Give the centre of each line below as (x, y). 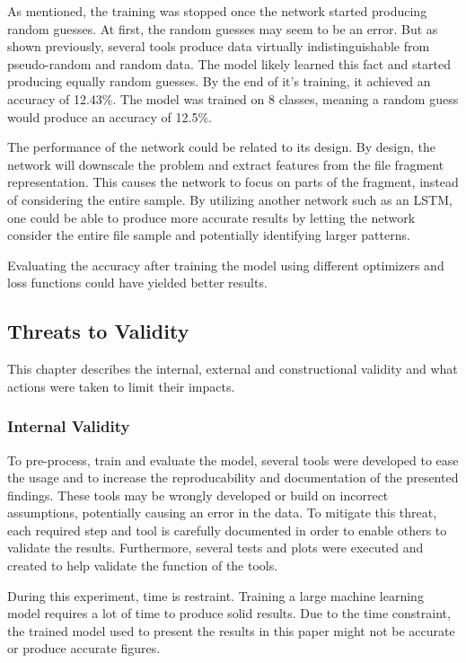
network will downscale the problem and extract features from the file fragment (226, 164)
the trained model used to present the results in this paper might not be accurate (231, 630)
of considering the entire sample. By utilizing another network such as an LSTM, (230, 199)
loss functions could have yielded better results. (137, 283)
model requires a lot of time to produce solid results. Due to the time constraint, (229, 613)
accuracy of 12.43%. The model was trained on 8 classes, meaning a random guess (233, 98)
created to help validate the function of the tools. (143, 566)
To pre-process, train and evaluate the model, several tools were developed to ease (233, 460)
